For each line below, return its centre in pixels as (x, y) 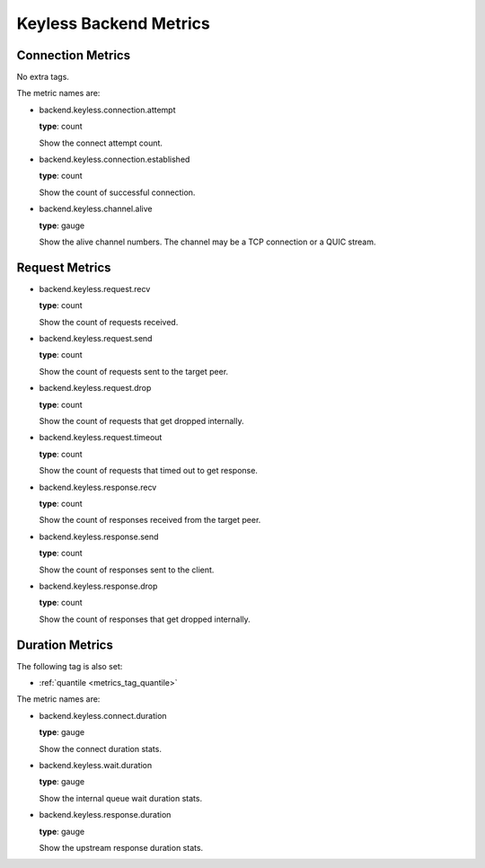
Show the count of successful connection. (117, 192)
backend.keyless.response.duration (105, 815)
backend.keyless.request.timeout (101, 438)
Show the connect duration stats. (100, 748)
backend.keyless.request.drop (95, 388)
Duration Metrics (65, 645)
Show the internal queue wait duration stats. (120, 798)
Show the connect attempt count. (101, 143)
